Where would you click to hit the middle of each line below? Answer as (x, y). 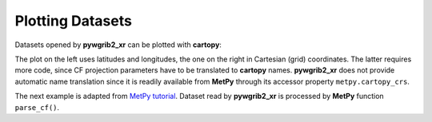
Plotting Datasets (73, 21)
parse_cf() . (37, 107)
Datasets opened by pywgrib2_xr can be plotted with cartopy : (118, 45)
